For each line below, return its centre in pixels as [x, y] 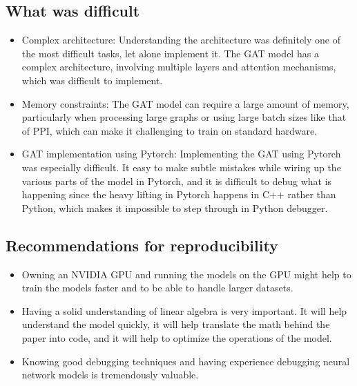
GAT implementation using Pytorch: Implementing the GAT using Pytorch [181, 154]
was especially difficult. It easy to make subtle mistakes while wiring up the [181, 167]
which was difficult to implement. [92, 80]
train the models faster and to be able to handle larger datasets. [157, 288]
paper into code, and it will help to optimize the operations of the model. [177, 337]
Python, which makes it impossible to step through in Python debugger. [175, 208]
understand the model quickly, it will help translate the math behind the [176, 324]
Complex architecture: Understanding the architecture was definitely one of [181, 40]
